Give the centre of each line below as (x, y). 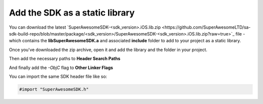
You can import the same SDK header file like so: (58, 76)
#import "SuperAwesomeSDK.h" (54, 89)
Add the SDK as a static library (72, 13)
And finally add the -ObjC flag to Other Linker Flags (61, 68)
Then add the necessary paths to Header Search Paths (65, 59)
